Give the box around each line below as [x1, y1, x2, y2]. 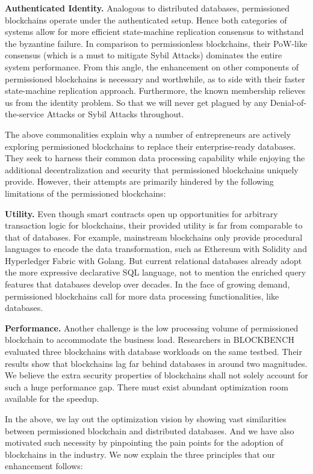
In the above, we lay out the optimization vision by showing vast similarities [5, 413, 287, 425]
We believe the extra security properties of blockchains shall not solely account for [5, 369, 308, 381]
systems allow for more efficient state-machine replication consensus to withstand [5, 25, 304, 38]
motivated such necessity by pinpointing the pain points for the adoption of [5, 436, 284, 449]
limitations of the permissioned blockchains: [5, 186, 166, 199]
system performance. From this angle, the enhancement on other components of [5, 60, 299, 73]
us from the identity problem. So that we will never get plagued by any [5, 96, 268, 108]
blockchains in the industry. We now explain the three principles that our [5, 448, 275, 460]
